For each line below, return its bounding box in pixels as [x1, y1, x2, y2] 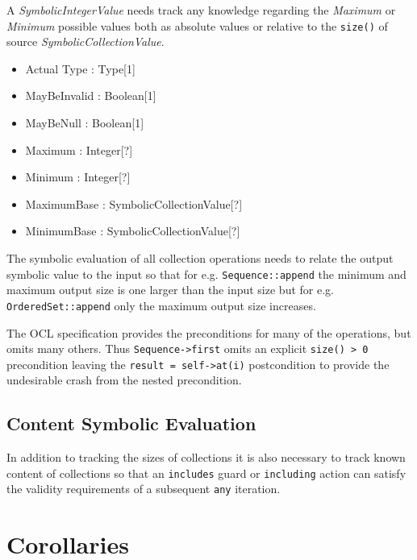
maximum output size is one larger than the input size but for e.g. [6, 281, 334, 298]
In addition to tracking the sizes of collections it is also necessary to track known [6, 449, 406, 466]
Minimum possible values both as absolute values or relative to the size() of [6, 17, 388, 34]
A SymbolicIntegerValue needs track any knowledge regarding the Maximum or [6, 2, 396, 18]
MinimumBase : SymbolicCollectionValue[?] [25, 222, 240, 239]
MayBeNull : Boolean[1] [25, 114, 144, 131]
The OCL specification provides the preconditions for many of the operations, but [6, 324, 411, 341]
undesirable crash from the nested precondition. [6, 371, 242, 388]
